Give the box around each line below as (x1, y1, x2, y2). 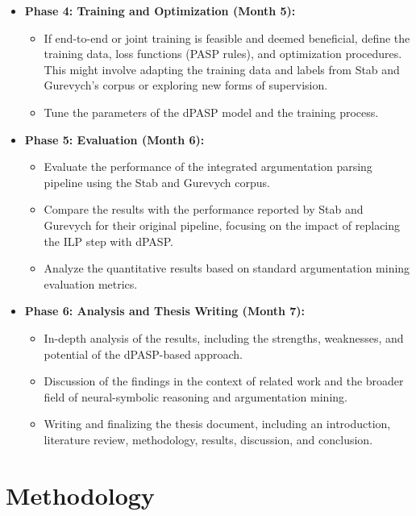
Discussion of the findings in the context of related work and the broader (44, 372, 404, 389)
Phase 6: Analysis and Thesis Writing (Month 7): (24, 302, 306, 319)
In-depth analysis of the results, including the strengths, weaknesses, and (44, 329, 404, 346)
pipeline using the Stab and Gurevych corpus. (44, 173, 270, 190)
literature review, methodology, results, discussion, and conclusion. (44, 431, 373, 447)
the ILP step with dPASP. (44, 232, 173, 249)
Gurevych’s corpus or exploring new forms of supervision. (44, 77, 328, 94)
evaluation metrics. (44, 275, 138, 292)
